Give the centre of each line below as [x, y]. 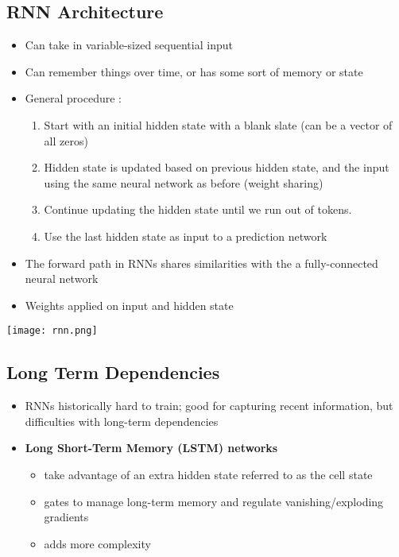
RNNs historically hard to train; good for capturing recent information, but [209, 406]
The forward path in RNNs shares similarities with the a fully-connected [201, 263]
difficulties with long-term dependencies [122, 421]
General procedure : [73, 98]
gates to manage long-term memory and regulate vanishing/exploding [214, 501]
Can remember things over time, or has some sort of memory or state [194, 71]
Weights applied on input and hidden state [129, 305]
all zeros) [66, 140]
